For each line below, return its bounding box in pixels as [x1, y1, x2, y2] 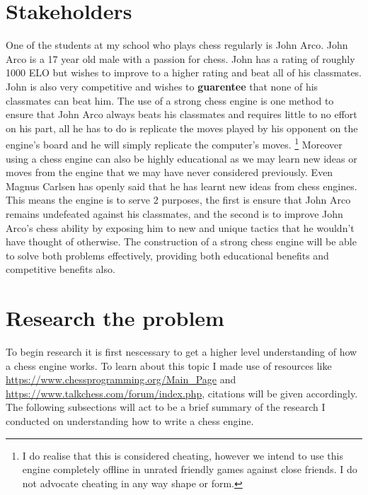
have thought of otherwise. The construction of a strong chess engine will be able [6, 234, 357, 249]
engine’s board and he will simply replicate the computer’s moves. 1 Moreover [6, 135, 343, 151]
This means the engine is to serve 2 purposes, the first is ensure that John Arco [6, 192, 351, 207]
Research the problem [6, 303, 224, 332]
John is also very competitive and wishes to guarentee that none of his [6, 78, 318, 93]
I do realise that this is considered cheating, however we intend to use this [22, 448, 343, 462]
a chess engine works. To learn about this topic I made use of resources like [6, 358, 332, 373]
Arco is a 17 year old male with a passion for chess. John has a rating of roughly [6, 51, 355, 66]
